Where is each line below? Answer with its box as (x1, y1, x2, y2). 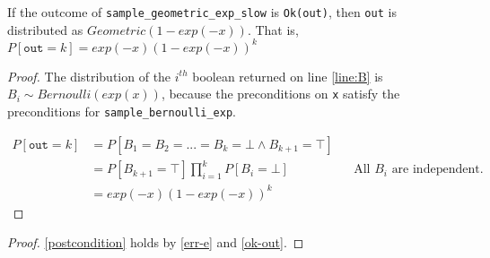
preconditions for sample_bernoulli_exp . (7, 102, 236, 120)
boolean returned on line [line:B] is (192, 66, 383, 85)
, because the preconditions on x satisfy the (161, 84, 400, 103)
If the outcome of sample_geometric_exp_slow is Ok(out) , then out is (7, 3, 397, 21)
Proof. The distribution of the (7, 66, 171, 85)
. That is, (247, 20, 299, 39)
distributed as (7, 20, 83, 39)
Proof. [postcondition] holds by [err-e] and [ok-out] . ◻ (7, 233, 304, 252)
